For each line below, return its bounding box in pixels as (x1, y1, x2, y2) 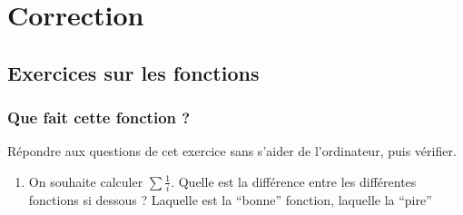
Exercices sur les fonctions (7, 58, 260, 86)
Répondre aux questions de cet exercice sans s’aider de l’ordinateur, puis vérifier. (7, 142, 457, 161)
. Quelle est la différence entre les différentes (171, 171, 417, 191)
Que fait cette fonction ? (7, 106, 191, 129)
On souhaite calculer (28, 171, 143, 191)
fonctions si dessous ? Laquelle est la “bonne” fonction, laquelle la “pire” (28, 191, 432, 210)
